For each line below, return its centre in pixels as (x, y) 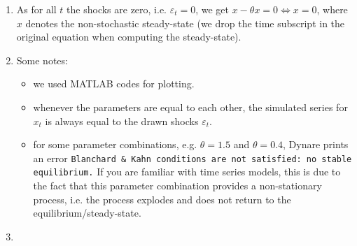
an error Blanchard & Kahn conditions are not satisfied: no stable (192, 158)
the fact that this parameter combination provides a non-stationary (177, 186)
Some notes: (42, 60)
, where (332, 9)
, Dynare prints (316, 144)
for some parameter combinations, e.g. (115, 144)
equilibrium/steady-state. (87, 213)
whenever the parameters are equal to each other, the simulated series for (190, 107)
